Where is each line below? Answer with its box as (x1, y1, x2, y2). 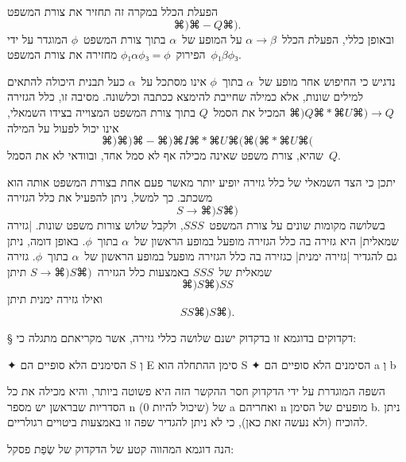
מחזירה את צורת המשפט (7, 46, 118, 63)
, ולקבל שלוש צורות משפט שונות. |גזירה (7, 216, 184, 233)
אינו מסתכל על (141, 72, 207, 89)
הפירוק (176, 46, 206, 63)
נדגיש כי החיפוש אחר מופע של (259, 72, 396, 89)
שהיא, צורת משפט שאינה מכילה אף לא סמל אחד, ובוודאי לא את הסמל (7, 147, 323, 164)
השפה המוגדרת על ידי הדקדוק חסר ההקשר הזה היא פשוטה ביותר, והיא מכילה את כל (7, 383, 385, 399)
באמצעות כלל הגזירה (97, 263, 190, 279)
